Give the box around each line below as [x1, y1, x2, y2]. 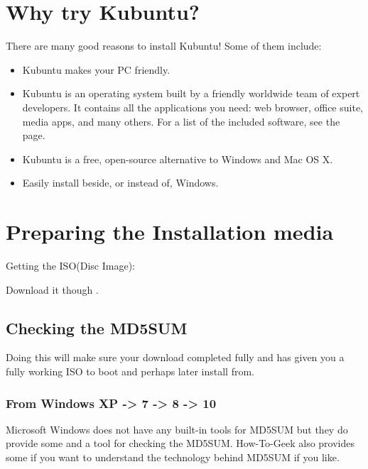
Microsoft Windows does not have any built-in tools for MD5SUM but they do [6, 421, 348, 436]
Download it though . [6, 282, 99, 297]
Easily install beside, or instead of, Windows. [22, 175, 219, 190]
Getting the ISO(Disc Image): [6, 258, 135, 272]
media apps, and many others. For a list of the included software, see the [22, 114, 340, 128]
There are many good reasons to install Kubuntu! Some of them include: [6, 38, 322, 53]
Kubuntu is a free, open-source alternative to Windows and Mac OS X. [22, 151, 333, 166]
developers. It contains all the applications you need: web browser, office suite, [22, 99, 363, 114]
